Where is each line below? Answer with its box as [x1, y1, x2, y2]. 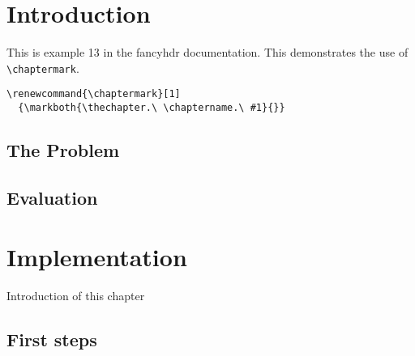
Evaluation [6, 184, 98, 210]
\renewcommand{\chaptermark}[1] [6, 88, 181, 100]
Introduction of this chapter [6, 287, 145, 304]
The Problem [6, 138, 120, 163]
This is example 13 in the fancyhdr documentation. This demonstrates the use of [6, 44, 409, 61]
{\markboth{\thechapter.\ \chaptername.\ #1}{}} [18, 102, 285, 114]
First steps [6, 327, 97, 352]
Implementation [6, 240, 187, 273]
